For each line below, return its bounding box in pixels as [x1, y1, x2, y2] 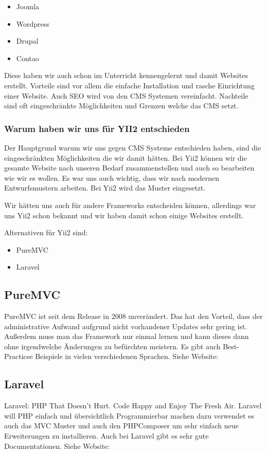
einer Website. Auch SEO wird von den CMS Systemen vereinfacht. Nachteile [4, 90, 248, 101]
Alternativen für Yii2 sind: [4, 227, 88, 238]
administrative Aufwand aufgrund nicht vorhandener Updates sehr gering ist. [4, 320, 247, 331]
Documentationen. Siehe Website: [4, 440, 110, 451]
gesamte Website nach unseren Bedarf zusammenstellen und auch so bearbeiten [4, 162, 255, 173]
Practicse [4, 351, 33, 362]
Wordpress [16, 18, 49, 29]
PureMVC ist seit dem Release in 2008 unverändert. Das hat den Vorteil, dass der [4, 311, 263, 322]
